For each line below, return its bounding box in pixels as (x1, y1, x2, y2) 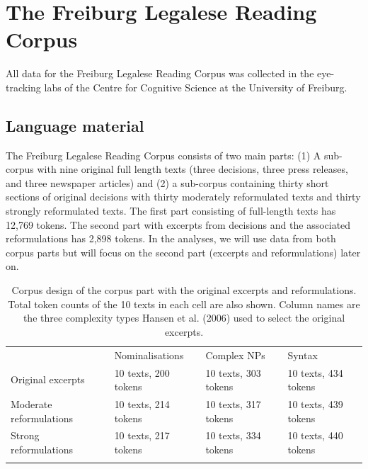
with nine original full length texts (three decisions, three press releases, (37, 162, 348, 176)
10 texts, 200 (114, 365, 170, 380)
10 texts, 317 (205, 396, 261, 411)
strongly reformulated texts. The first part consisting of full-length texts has (6, 203, 336, 218)
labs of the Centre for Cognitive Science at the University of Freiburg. (44, 79, 347, 94)
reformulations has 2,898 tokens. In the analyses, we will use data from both (6, 231, 336, 246)
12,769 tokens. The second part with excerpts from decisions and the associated (6, 217, 351, 232)
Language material (6, 114, 144, 136)
